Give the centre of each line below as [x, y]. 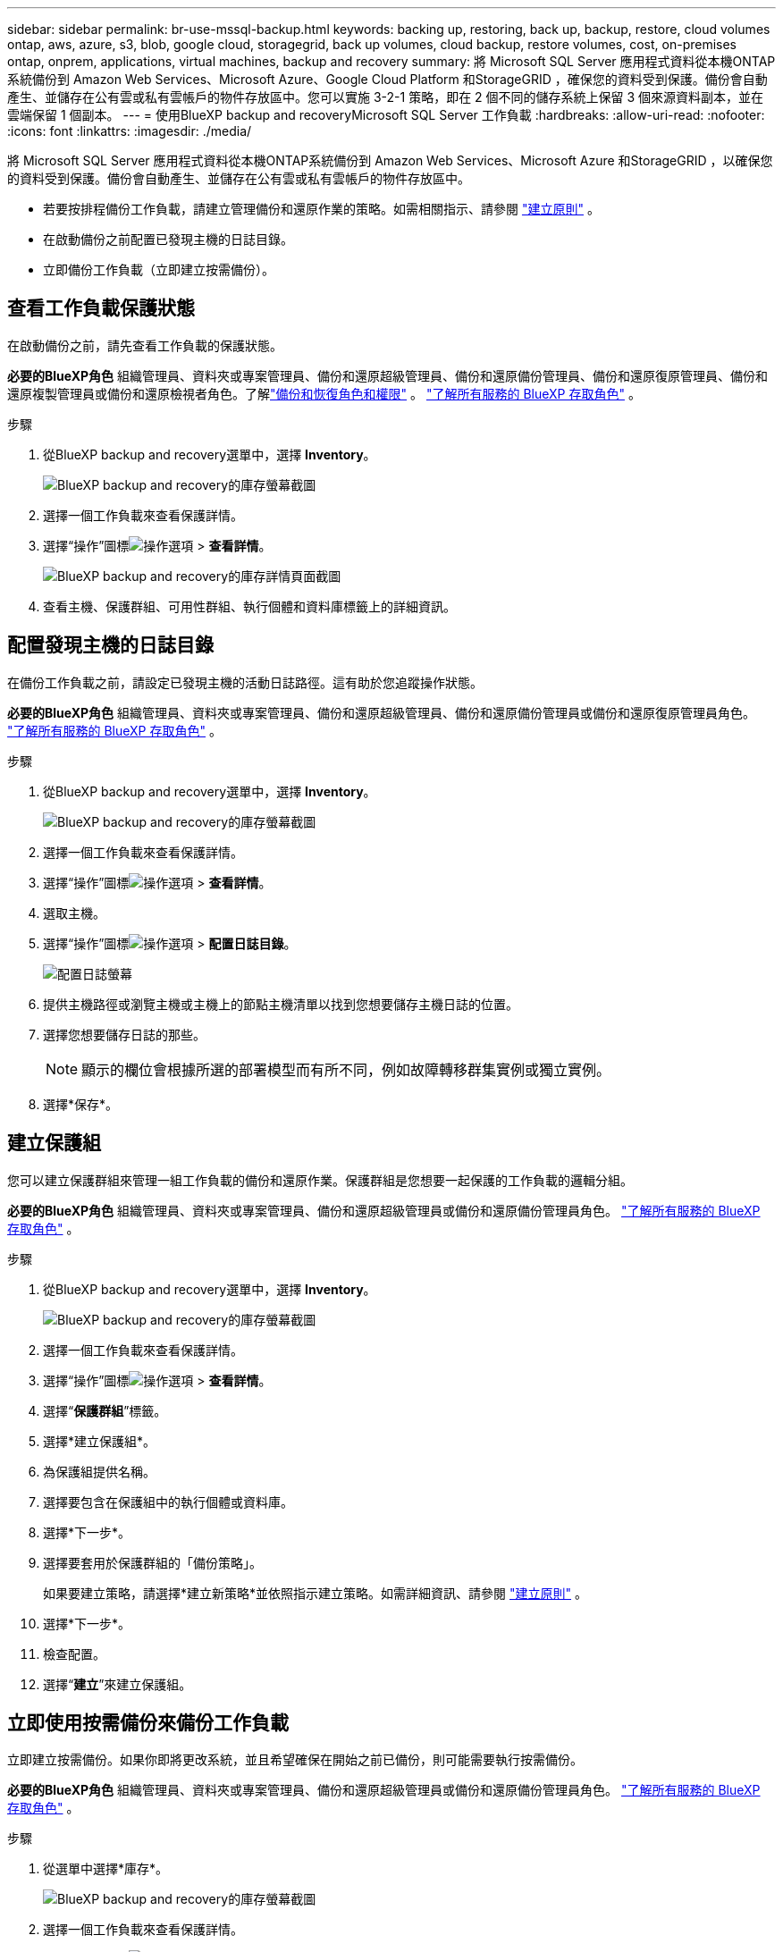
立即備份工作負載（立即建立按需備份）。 [159, 269]
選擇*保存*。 [81, 1104]
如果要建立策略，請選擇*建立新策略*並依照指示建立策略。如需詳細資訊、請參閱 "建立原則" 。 [315, 1593]
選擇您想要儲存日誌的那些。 [124, 1034]
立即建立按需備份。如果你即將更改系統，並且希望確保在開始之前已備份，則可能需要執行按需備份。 [295, 1760]
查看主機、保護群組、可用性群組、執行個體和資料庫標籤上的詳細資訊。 [249, 606]
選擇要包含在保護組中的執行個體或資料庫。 [168, 1502]
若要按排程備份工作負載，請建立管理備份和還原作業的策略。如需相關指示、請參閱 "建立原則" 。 [321, 209]
